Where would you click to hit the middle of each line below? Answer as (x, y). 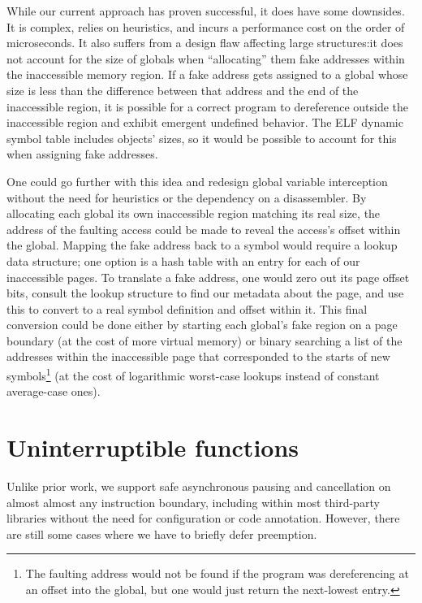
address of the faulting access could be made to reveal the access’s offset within (204, 229)
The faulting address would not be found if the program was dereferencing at (217, 573)
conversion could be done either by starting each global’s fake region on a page (202, 325)
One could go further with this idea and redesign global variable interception (197, 181)
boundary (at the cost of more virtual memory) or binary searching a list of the (205, 340)
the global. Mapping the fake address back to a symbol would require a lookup (202, 245)
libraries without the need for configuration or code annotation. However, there (203, 518)
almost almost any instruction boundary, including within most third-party (193, 502)
